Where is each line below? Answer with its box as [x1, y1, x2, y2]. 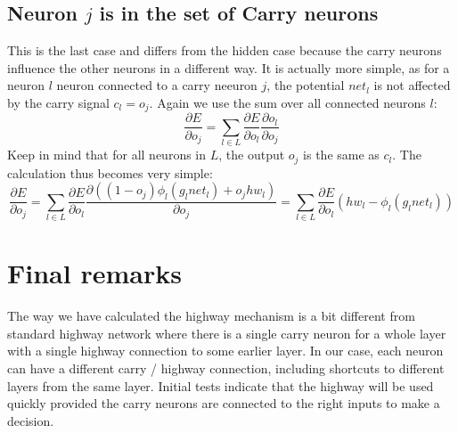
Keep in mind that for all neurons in [7, 145, 207, 164]
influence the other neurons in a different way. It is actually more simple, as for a [7, 58, 450, 77]
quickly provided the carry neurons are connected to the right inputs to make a [7, 394, 440, 413]
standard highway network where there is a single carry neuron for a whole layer [7, 323, 446, 342]
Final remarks [7, 255, 182, 291]
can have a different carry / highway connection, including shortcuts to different [7, 358, 445, 377]
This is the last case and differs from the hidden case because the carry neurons [7, 41, 442, 60]
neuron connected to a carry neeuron [56, 76, 258, 94]
